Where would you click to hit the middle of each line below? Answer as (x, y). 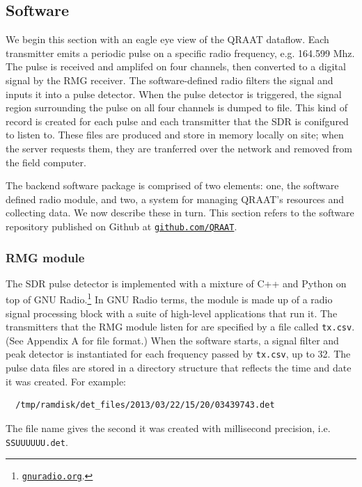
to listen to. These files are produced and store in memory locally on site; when (175, 135)
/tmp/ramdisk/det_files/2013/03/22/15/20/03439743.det (145, 405)
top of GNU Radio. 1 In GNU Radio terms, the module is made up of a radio (169, 298)
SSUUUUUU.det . (37, 441)
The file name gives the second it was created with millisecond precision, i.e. (168, 428)
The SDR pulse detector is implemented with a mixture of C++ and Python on (176, 283)
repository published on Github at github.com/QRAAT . (121, 226)
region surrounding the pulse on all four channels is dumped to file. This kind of (176, 107)
